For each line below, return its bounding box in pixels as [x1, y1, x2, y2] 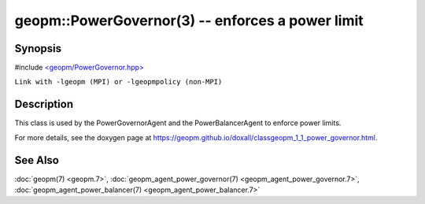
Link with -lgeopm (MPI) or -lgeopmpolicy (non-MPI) [14, 77, 223, 87]
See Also [14, 154, 59, 167]
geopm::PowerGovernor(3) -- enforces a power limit [14, 12, 364, 29]
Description [14, 98, 74, 111]
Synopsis [14, 42, 62, 55]
